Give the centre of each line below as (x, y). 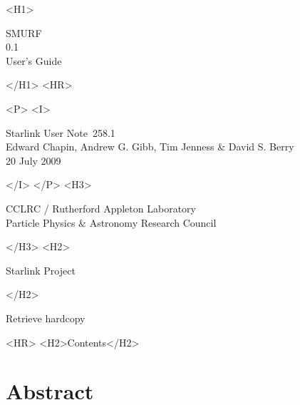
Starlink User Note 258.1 (61, 132)
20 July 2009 (33, 160)
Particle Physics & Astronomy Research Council (111, 222)
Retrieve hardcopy (46, 318)
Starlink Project (41, 270)
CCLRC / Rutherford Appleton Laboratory (101, 208)
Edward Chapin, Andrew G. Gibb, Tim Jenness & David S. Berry (150, 147)
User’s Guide (34, 60)
